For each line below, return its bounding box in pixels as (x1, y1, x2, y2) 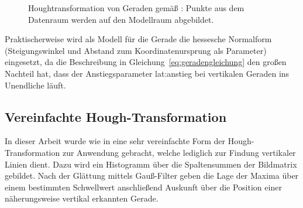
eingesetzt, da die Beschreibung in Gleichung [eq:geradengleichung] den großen (5, 56, 287, 68)
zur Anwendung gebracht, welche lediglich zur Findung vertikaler (62, 146, 296, 158)
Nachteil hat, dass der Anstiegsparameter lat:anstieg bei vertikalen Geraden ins (5, 67, 290, 79)
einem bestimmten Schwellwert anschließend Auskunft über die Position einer (5, 180, 282, 193)
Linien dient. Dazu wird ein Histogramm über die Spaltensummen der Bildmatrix (5, 158, 297, 170)
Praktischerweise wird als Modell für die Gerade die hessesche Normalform (5, 33, 272, 45)
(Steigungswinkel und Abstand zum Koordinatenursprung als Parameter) (5, 44, 267, 56)
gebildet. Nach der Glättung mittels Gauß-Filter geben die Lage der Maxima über (5, 169, 299, 182)
